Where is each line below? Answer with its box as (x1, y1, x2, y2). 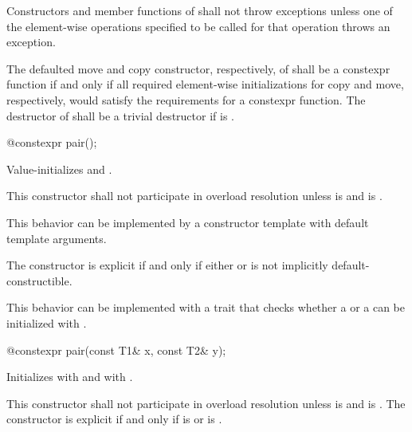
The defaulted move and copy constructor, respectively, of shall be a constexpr (6, 60, 390, 77)
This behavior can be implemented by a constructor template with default (6, 214, 369, 230)
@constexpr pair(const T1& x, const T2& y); (6, 341, 226, 358)
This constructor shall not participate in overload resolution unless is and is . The (6, 395, 406, 411)
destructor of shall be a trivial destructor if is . (6, 107, 234, 124)
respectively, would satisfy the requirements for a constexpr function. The (6, 91, 366, 108)
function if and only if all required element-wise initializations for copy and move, (6, 76, 404, 92)
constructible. (6, 272, 73, 289)
